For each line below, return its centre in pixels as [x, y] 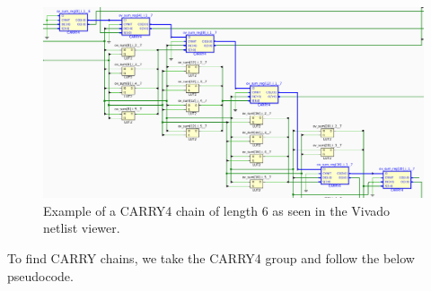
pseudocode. [40, 275]
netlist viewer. [82, 228]
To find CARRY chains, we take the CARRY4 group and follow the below [211, 258]
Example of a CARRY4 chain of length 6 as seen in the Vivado [217, 210]
